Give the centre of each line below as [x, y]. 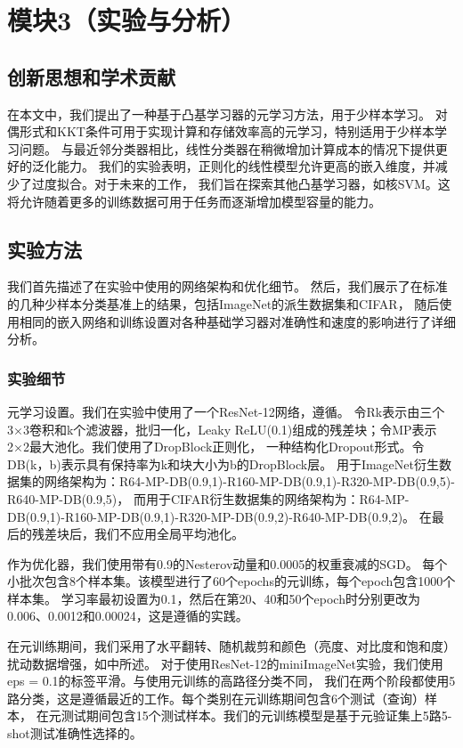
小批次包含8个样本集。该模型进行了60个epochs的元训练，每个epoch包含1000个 [231, 581]
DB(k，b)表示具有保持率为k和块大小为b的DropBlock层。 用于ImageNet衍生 [223, 463]
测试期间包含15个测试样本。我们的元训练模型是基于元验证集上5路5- [256, 715]
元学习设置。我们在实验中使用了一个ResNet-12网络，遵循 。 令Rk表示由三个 [226, 411]
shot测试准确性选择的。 [75, 733]
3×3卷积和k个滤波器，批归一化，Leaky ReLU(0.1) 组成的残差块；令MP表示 [222, 429]
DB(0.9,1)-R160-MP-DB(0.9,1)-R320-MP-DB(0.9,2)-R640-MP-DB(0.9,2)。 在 [219, 516]
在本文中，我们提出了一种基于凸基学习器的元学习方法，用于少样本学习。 [219, 114]
